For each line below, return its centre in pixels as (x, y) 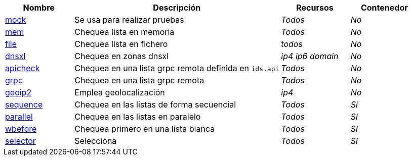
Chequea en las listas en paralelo (138, 117)
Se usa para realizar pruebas (129, 20)
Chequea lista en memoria (125, 32)
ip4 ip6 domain (310, 56)
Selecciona (96, 141)
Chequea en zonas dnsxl (122, 56)
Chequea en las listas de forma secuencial (155, 104)
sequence (24, 104)
